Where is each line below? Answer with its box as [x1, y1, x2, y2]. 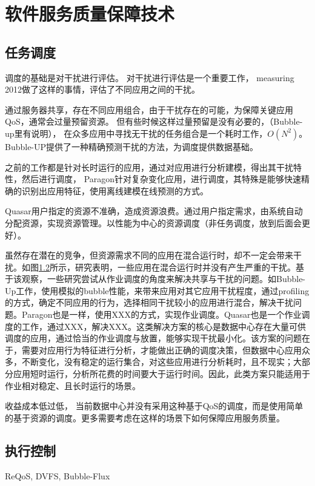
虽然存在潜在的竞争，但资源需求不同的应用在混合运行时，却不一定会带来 [5, 249, 293, 261]
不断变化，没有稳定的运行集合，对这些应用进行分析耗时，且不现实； [21, 355, 293, 368]
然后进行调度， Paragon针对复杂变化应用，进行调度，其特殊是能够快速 [21, 172, 302, 185]
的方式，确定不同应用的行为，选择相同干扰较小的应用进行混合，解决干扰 [5, 296, 293, 309]
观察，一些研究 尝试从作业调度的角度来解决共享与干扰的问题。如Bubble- [21, 272, 306, 285]
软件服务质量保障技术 [5, 1, 175, 26]
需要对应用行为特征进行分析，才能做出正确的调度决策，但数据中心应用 [21, 343, 302, 356]
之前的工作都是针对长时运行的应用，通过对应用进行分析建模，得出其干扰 [5, 160, 293, 173]
